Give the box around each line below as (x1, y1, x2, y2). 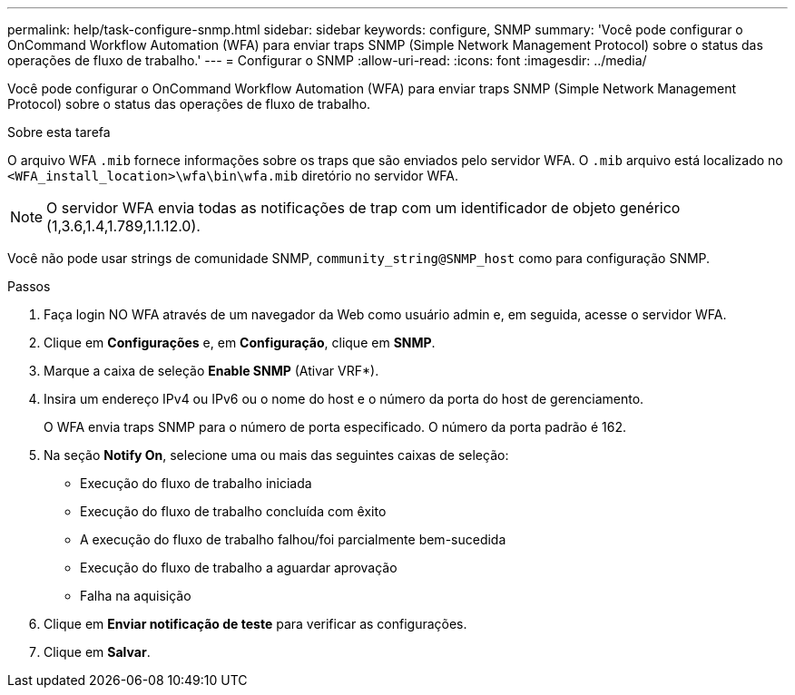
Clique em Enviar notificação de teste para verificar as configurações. (44, 616, 467, 631)
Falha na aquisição (80, 588, 191, 603)
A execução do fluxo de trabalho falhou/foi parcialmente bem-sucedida (80, 532, 506, 547)
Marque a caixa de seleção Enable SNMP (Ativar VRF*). (44, 363, 379, 378)
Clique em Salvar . (44, 644, 151, 660)
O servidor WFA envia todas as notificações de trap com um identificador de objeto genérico (46, 199, 681, 217)
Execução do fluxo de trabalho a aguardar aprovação (80, 560, 397, 575)
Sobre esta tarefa (7, 124, 111, 140)
